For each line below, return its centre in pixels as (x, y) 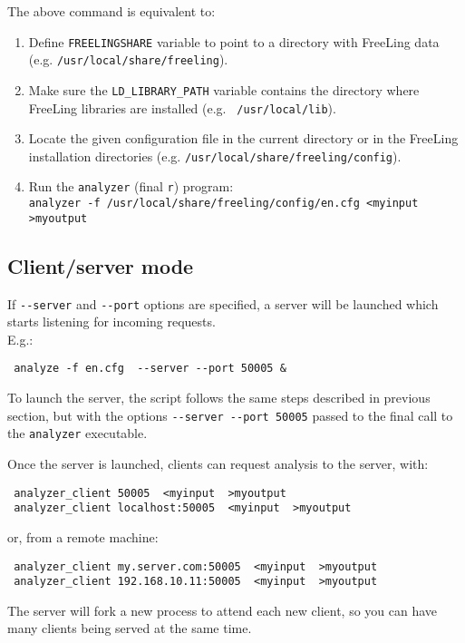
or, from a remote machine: (83, 536)
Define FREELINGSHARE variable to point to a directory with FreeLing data (234, 41)
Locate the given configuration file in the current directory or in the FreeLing (243, 138)
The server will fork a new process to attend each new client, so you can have (223, 610)
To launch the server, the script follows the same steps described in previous (219, 398)
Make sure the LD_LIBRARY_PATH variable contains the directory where (224, 89)
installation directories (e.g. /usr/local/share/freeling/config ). (215, 156)
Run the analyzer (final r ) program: (131, 186)
